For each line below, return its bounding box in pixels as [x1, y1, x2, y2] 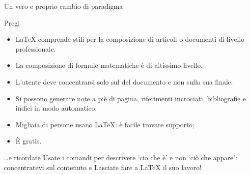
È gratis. [15, 136, 42, 146]
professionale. [15, 43, 56, 54]
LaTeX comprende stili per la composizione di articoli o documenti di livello [15, 34, 245, 44]
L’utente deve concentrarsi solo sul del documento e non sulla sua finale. [15, 76, 233, 87]
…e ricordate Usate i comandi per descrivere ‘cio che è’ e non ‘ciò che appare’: [4, 152, 237, 162]
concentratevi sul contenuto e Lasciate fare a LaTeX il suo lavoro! [4, 162, 202, 172]
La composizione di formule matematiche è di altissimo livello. [15, 60, 203, 70]
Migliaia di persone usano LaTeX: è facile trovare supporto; [15, 119, 194, 129]
